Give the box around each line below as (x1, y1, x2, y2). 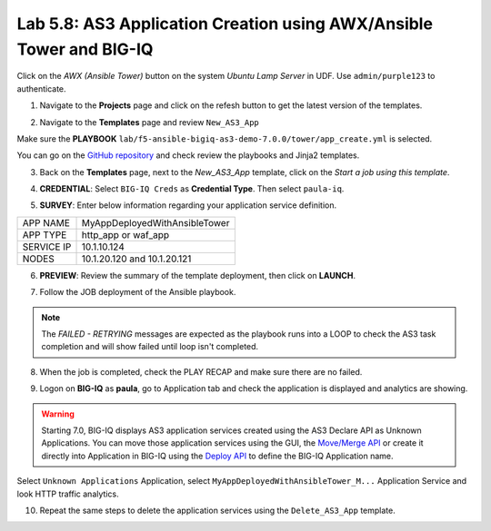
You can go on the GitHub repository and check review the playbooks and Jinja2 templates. (16, 150, 360, 161)
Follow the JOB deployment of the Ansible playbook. (39, 287, 236, 298)
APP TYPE (22, 228, 67, 241)
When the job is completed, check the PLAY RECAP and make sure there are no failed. (39, 366, 363, 377)
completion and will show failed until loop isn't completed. (41, 341, 259, 352)
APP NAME (22, 216, 70, 229)
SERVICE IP (22, 241, 72, 253)
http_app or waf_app (81, 228, 170, 241)
